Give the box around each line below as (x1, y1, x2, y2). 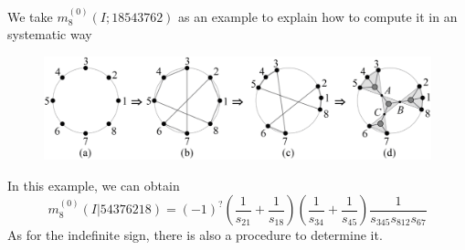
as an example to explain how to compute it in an (178, 6, 458, 26)
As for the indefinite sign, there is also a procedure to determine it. (7, 225, 383, 245)
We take (7, 6, 53, 26)
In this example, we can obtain (7, 175, 180, 194)
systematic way (7, 25, 92, 44)
